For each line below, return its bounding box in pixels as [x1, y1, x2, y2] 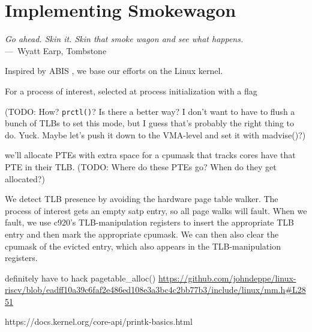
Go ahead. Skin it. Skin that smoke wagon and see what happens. [5, 32, 244, 45]
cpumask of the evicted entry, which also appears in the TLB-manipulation [5, 239, 281, 252]
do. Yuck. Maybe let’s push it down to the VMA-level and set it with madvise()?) [5, 128, 306, 141]
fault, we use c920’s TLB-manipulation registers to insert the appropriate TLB [5, 216, 295, 229]
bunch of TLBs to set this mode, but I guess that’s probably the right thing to [5, 117, 294, 129]
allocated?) [5, 172, 45, 185]
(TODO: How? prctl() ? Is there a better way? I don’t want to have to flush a [5, 105, 295, 117]
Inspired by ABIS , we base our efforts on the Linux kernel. [5, 64, 223, 77]
